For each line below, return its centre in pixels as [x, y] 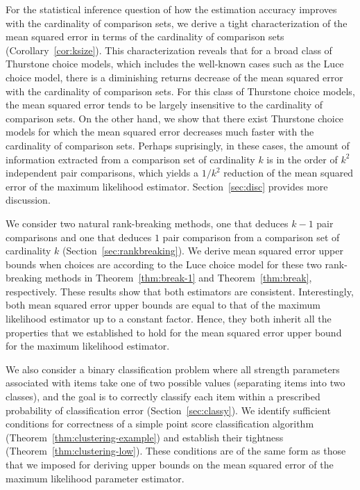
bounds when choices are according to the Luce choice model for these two [164, 264]
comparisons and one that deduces [79, 237]
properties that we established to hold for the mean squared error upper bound [174, 332]
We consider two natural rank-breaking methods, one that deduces [147, 223]
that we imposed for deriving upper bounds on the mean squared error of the [170, 464]
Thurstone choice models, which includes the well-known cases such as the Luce [175, 64]
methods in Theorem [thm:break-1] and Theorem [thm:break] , [179, 278]
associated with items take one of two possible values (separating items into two [175, 383]
